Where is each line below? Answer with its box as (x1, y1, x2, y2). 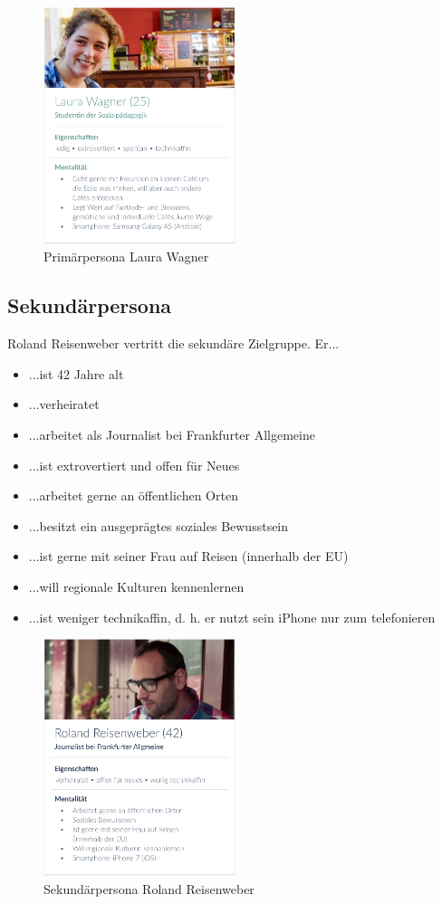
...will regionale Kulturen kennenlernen (28, 577, 245, 595)
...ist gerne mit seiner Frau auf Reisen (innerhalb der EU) (28, 547, 349, 566)
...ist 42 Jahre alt (28, 364, 124, 383)
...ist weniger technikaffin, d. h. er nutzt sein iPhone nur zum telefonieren (28, 607, 436, 626)
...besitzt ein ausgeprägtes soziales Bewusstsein (28, 516, 289, 535)
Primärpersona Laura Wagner (43, 247, 209, 266)
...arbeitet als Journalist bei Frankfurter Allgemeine (28, 425, 315, 444)
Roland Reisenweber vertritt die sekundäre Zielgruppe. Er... (7, 334, 340, 353)
